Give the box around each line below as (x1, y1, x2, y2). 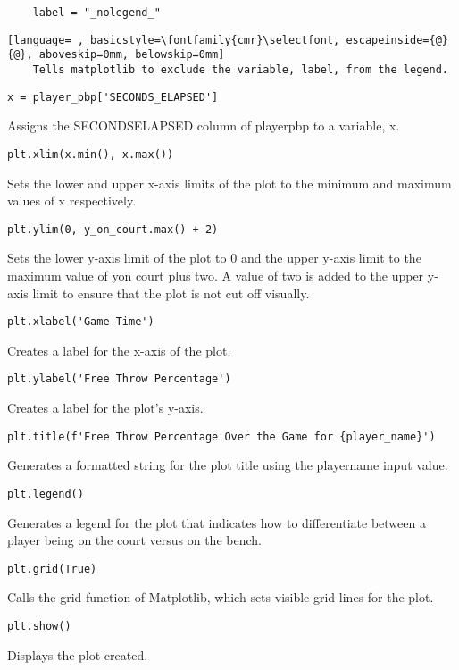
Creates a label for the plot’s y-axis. (7, 398, 204, 417)
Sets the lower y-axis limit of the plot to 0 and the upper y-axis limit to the (7, 248, 421, 267)
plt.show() (7, 620, 71, 632)
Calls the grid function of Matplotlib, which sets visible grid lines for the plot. (7, 588, 434, 607)
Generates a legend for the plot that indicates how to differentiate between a (7, 513, 426, 532)
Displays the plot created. (7, 645, 148, 664)
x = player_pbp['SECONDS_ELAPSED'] (7, 90, 219, 104)
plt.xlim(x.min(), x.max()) (7, 147, 174, 161)
